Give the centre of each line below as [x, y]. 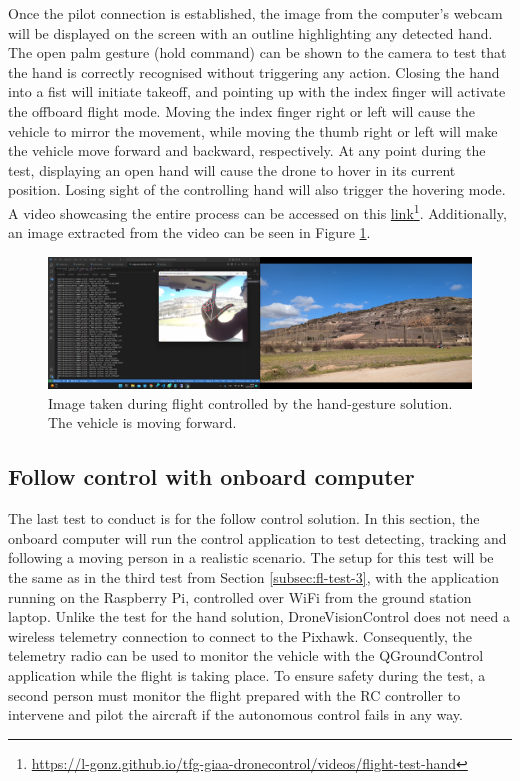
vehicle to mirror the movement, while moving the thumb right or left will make [253, 130]
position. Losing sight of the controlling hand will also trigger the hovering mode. [257, 189]
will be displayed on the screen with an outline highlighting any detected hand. [250, 32]
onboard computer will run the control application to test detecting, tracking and [257, 537]
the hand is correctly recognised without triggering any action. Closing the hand [254, 71]
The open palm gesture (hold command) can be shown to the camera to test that [257, 52]
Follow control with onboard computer [211, 476]
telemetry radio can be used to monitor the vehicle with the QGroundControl [246, 655]
